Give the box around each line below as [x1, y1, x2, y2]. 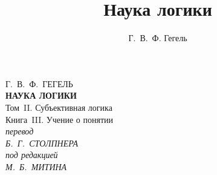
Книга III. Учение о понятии [5, 113, 113, 125]
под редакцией [5, 148, 58, 161]
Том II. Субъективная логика [5, 101, 112, 113]
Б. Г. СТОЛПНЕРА [5, 136, 79, 149]
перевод [5, 125, 34, 137]
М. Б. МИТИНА [5, 160, 67, 173]
